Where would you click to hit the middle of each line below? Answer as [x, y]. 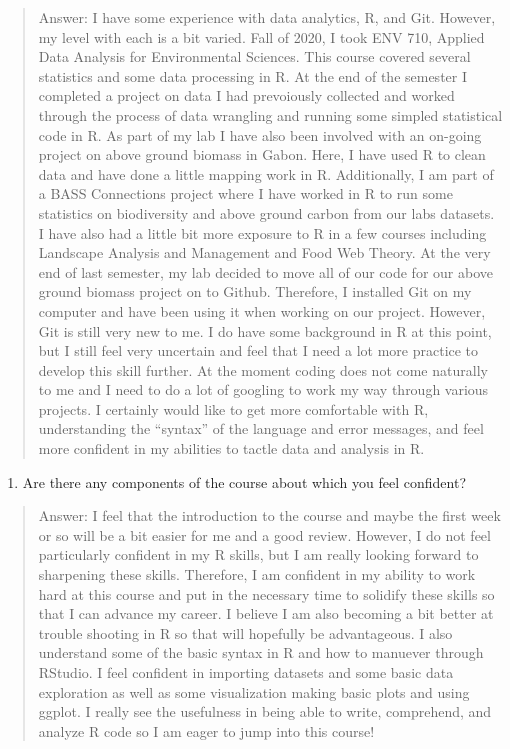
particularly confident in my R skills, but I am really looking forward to [258, 554]
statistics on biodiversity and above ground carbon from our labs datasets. [266, 212]
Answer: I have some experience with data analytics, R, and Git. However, [267, 17]
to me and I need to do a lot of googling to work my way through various [263, 389]
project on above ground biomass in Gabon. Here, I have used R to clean [262, 154]
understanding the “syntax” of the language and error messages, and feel [261, 428]
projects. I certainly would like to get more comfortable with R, [233, 408]
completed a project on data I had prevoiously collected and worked [246, 95]
